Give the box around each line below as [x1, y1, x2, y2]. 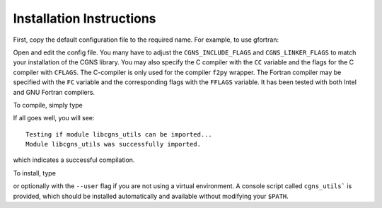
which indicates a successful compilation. [13, 156, 135, 164]
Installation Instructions [13, 11, 156, 26]
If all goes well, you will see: [13, 114, 95, 122]
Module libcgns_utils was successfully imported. [25, 140, 202, 149]
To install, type [13, 168, 57, 177]
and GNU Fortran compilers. [13, 88, 95, 96]
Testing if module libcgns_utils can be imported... [25, 130, 212, 138]
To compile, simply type [13, 100, 83, 109]
